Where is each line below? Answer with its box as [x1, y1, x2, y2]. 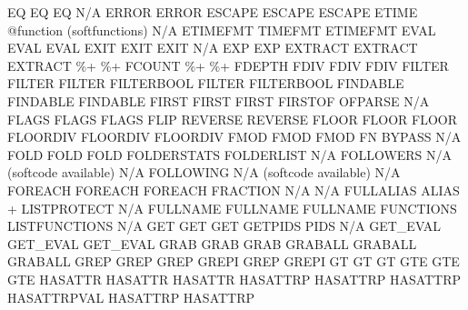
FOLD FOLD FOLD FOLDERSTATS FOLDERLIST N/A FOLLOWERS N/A [7, 145, 453, 164]
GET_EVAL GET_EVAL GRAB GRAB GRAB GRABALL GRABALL [7, 234, 417, 253]
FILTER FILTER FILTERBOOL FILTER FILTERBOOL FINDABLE [7, 74, 404, 93]
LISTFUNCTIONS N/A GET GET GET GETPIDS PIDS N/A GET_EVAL [7, 216, 442, 235]
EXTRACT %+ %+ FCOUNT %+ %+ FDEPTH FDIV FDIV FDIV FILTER [7, 55, 449, 75]
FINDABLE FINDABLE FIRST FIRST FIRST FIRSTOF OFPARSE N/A [7, 91, 430, 110]
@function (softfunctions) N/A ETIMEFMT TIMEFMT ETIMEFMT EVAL [7, 20, 436, 39]
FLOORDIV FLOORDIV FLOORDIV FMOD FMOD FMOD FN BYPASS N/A [7, 127, 462, 146]
